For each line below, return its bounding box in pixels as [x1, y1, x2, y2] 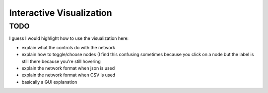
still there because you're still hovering [21, 58, 101, 64]
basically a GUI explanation [21, 79, 77, 85]
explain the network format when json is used [21, 65, 115, 71]
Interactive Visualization [9, 7, 112, 18]
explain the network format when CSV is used [21, 72, 116, 78]
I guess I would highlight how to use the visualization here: [9, 35, 129, 41]
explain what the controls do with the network [21, 44, 115, 50]
